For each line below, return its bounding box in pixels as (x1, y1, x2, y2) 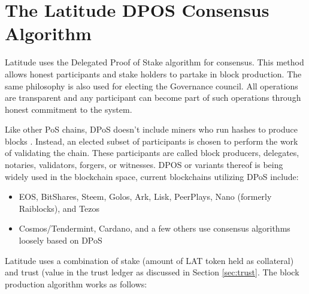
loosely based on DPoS (19, 234, 102, 247)
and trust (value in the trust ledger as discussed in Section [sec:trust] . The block (5, 266, 299, 278)
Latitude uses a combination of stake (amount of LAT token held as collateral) (5, 254, 294, 266)
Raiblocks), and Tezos (19, 202, 99, 214)
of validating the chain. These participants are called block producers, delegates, (5, 146, 299, 159)
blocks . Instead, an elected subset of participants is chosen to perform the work (5, 134, 298, 147)
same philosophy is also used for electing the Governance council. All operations (5, 79, 298, 92)
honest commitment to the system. (5, 103, 132, 115)
